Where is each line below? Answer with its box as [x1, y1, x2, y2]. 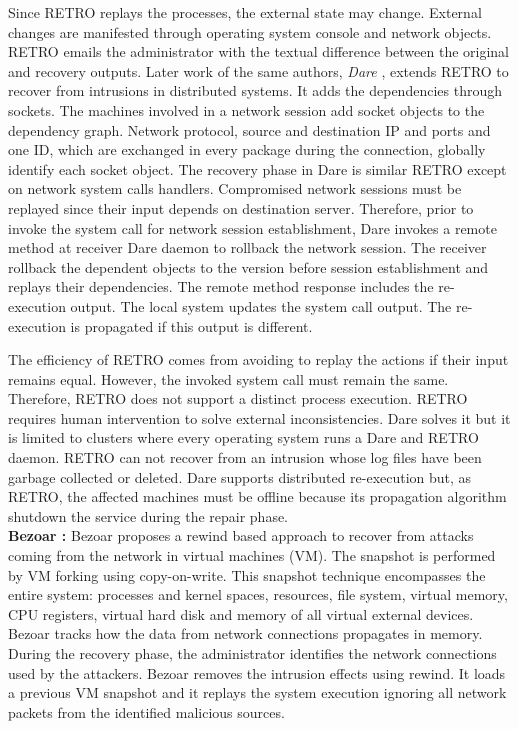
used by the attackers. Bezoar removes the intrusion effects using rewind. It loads [8, 662, 506, 683]
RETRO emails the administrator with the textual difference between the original [8, 41, 509, 62]
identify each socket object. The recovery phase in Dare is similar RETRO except [8, 158, 507, 179]
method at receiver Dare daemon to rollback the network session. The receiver [8, 237, 487, 258]
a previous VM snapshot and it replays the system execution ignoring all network [8, 682, 507, 703]
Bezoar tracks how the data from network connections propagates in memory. [8, 623, 483, 644]
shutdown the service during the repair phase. [8, 505, 289, 526]
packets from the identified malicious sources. [8, 701, 285, 722]
